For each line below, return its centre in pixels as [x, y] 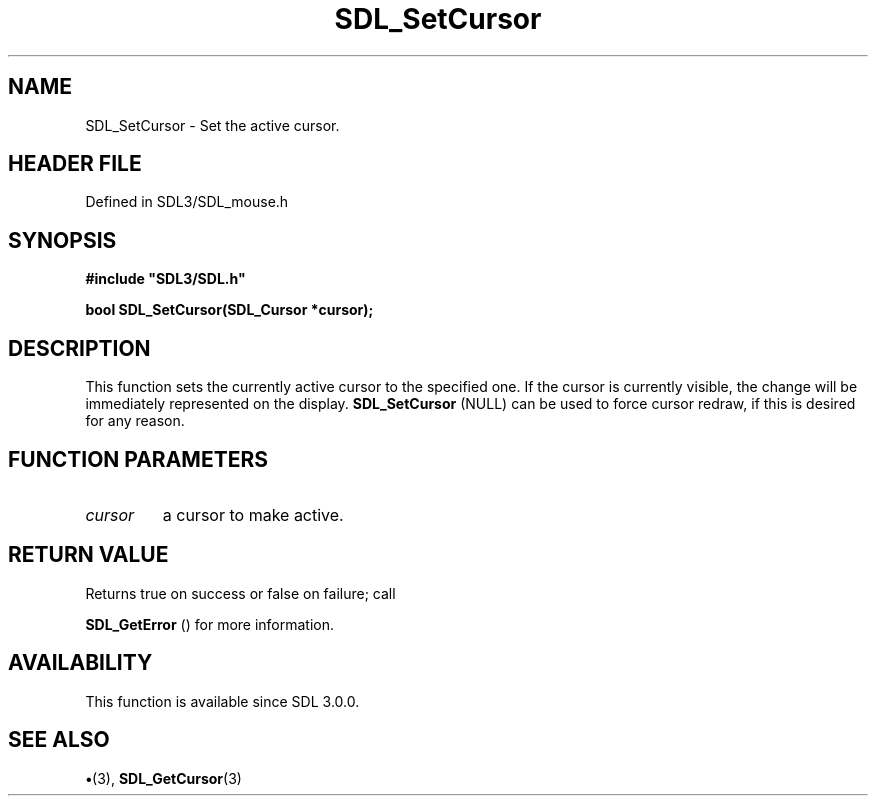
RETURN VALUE [88, 555]
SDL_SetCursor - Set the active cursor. [212, 125]
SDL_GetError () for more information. [210, 624]
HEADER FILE [75, 164]
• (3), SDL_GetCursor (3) [163, 778]
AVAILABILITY [80, 663]
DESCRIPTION [79, 348]
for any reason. [135, 421]
